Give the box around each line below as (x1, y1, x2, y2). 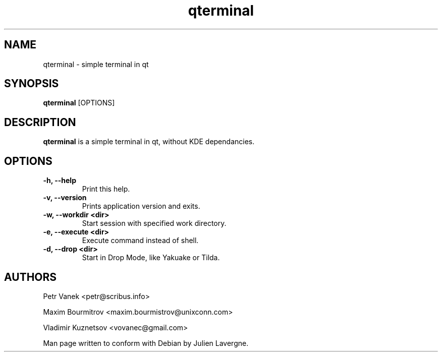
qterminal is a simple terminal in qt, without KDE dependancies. (43, 137, 255, 146)
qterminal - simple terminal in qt (43, 60, 149, 69)
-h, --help (43, 176, 76, 185)
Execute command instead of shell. (82, 236, 199, 245)
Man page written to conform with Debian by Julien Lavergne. (43, 338, 249, 347)
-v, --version (43, 193, 87, 202)
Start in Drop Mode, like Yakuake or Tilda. (82, 253, 220, 262)
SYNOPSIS (4, 77, 59, 90)
